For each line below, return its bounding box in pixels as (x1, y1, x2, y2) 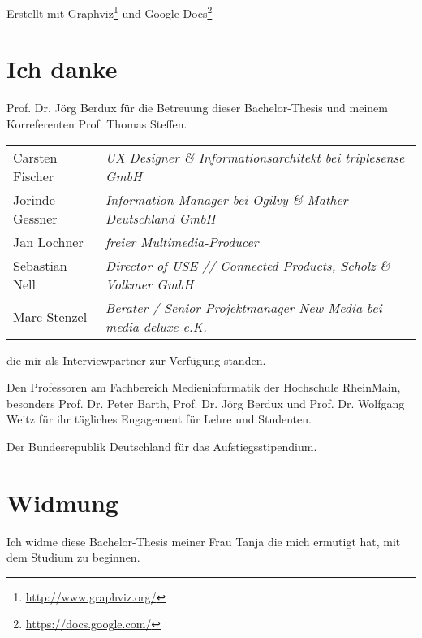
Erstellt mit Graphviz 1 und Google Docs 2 (6, 2, 213, 21)
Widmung (6, 485, 118, 519)
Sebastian (13, 255, 67, 275)
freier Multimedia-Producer (105, 232, 259, 251)
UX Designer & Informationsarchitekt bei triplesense (105, 147, 405, 167)
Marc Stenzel (13, 307, 88, 327)
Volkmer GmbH (105, 274, 194, 293)
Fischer (13, 166, 54, 185)
